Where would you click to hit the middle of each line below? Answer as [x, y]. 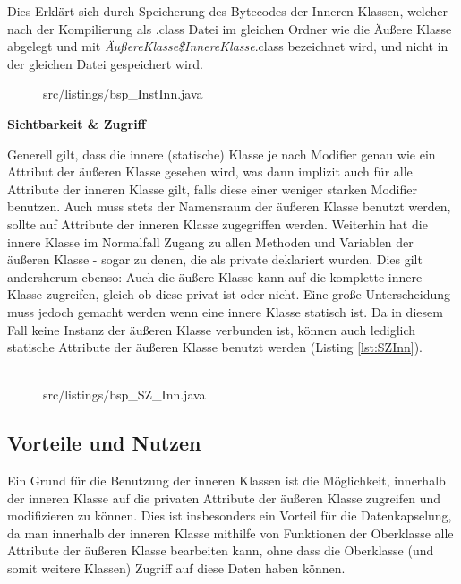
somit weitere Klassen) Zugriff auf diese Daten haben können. [176, 568]
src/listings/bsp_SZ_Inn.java [124, 395]
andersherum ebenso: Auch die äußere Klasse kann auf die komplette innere [215, 276]
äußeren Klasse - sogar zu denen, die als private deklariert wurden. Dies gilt [215, 259]
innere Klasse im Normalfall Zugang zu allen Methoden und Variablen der [210, 241]
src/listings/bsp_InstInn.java [123, 94]
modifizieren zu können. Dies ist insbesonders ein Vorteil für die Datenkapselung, [230, 515]
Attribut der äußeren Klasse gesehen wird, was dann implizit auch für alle [210, 172]
